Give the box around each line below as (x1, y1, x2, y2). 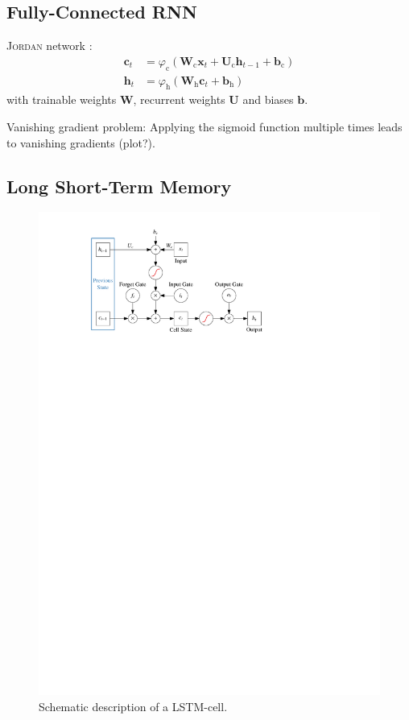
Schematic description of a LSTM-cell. (39, 697, 228, 714)
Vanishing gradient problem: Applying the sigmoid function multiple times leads (6, 118, 403, 135)
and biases (242, 91, 294, 108)
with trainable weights (6, 91, 117, 108)
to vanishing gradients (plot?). (6, 134, 155, 151)
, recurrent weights (133, 91, 225, 108)
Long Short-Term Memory (6, 173, 232, 198)
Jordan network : (6, 37, 93, 54)
